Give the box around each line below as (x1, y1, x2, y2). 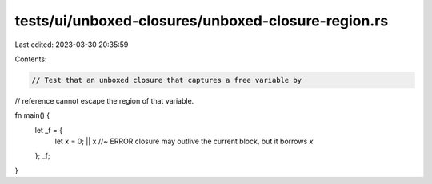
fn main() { (14, 111, 50, 120)
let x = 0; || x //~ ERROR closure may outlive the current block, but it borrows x (54, 136, 314, 147)
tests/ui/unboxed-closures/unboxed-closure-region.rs (14, 12, 389, 29)
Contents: (14, 54, 47, 64)
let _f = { (34, 125, 63, 135)
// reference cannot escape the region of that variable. (14, 96, 194, 105)
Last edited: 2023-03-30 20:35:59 (14, 40, 129, 49)
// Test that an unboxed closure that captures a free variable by (31, 76, 302, 84)
